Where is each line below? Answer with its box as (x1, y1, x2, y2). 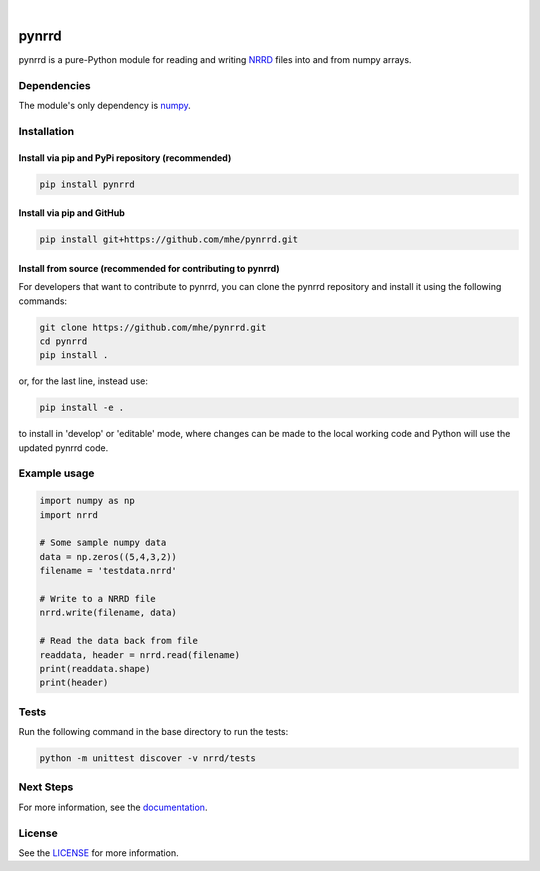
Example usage (18, 466, 95, 480)
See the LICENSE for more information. (18, 846, 179, 859)
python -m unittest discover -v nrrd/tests (39, 753, 257, 764)
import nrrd (39, 509, 99, 520)
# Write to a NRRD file (39, 593, 157, 604)
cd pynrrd (39, 335, 88, 347)
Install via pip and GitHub (18, 207, 125, 219)
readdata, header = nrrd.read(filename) (39, 649, 240, 660)
